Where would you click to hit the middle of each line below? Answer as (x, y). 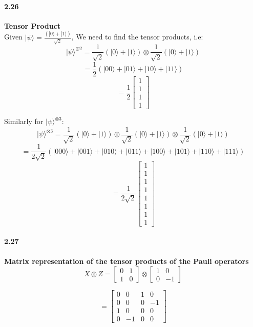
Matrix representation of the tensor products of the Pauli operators (126, 261)
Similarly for (24, 121)
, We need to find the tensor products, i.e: (137, 37)
